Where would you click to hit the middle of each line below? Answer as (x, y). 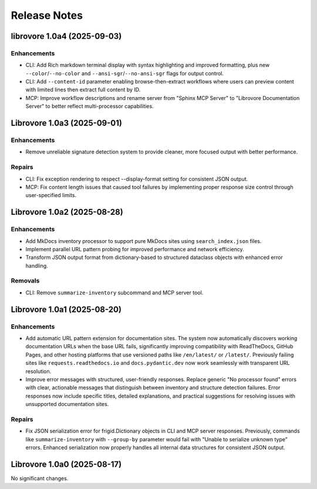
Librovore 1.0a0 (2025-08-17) (66, 464)
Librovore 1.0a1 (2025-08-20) (66, 309)
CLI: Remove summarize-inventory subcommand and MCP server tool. (114, 292)
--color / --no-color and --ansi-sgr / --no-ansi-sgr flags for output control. (125, 73)
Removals (25, 281)
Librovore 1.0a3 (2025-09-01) (67, 123)
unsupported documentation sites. (67, 404)
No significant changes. (40, 478)
